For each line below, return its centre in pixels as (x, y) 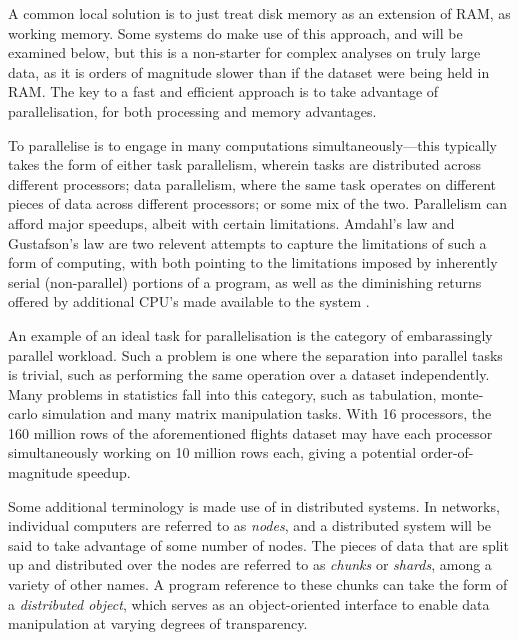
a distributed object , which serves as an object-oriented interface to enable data (249, 603)
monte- (462, 393)
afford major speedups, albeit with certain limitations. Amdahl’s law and (231, 222)
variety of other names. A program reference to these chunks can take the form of (258, 584)
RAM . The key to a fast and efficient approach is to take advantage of (223, 91)
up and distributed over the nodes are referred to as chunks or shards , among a (250, 564)
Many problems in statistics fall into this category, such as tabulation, (222, 393)
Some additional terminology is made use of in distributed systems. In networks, (254, 505)
